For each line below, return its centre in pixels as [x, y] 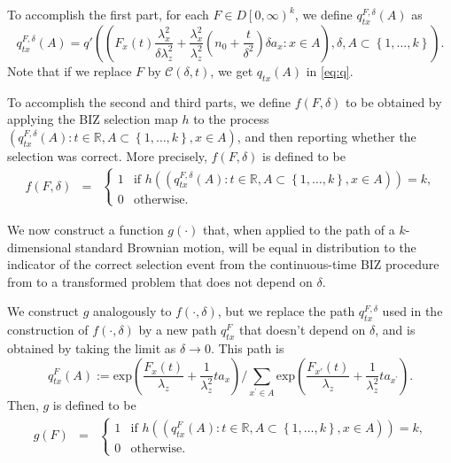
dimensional [39, 247]
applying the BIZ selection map [93, 119]
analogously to [132, 311]
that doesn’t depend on [302, 330]
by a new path [178, 330]
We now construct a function [86, 229]
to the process [231, 119]
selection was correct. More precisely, [107, 155]
